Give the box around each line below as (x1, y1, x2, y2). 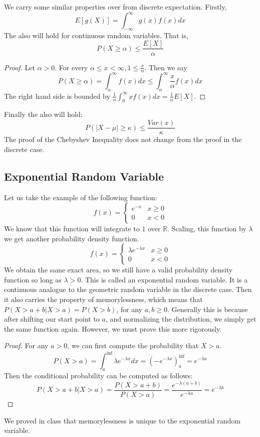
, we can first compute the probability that (67, 340, 199, 351)
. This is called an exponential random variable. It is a (81, 274, 248, 284)
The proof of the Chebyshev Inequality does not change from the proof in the (4, 134, 242, 144)
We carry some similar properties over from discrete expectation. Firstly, (4, 2, 227, 12)
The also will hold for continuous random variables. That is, (4, 30, 188, 40)
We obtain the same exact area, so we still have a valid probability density (4, 264, 233, 275)
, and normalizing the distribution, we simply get (105, 314, 256, 324)
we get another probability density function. (4, 233, 139, 243)
